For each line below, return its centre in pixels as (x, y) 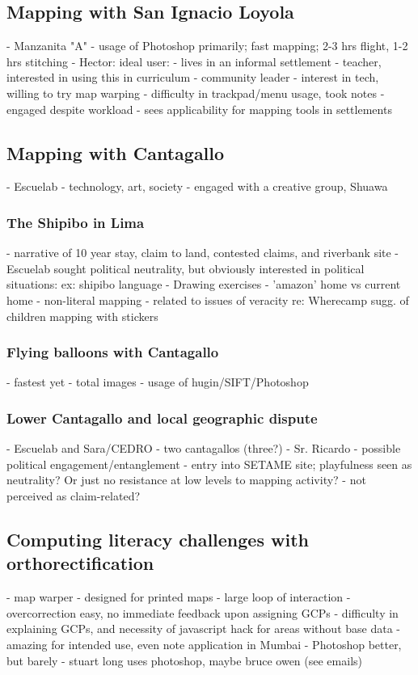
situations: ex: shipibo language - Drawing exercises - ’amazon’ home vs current (204, 284)
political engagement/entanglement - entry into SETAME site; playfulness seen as (209, 464)
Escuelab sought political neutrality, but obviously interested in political (186, 268)
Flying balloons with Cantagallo (113, 352)
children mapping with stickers (82, 316)
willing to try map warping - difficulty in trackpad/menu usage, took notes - (196, 93)
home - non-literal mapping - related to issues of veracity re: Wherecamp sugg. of (208, 300)
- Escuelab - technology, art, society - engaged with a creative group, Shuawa (197, 186)
